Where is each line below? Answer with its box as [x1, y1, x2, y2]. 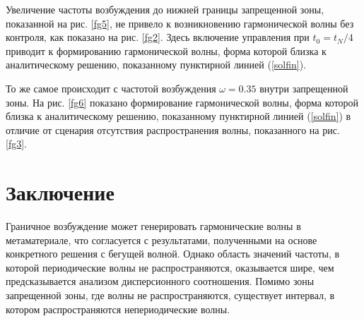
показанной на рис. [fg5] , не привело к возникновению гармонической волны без [6, 16, 354, 30]
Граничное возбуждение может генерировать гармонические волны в [6, 219, 301, 234]
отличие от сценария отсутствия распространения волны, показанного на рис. [6, 122, 340, 137]
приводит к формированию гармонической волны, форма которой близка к [6, 43, 327, 58]
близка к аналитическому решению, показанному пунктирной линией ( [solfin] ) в [6, 109, 351, 123]
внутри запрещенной [259, 80, 348, 95]
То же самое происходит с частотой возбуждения [6, 80, 216, 95]
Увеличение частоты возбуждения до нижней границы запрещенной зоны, [6, 2, 324, 16]
